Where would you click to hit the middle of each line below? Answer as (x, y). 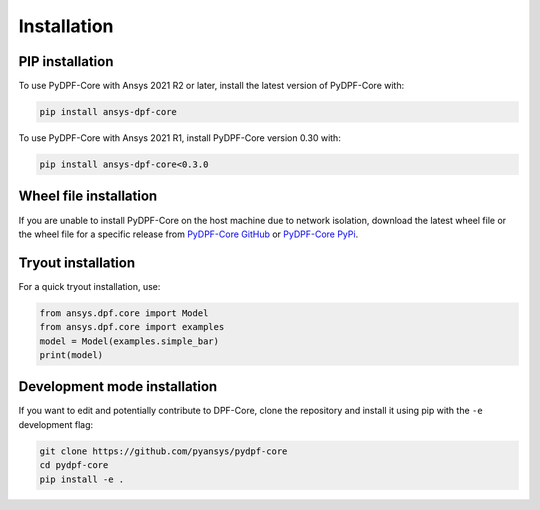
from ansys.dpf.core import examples (132, 327)
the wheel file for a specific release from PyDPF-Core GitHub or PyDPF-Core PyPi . (188, 234)
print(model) (71, 354)
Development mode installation (118, 386)
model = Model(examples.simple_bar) (129, 341)
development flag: (56, 424)
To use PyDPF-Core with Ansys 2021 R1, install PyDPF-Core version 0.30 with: (180, 138)
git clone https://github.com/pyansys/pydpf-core (163, 451)
